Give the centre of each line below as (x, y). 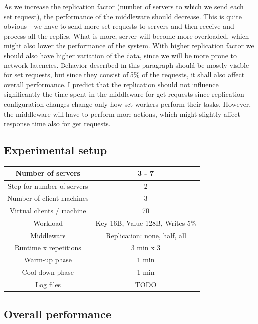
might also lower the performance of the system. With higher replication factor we (129, 45)
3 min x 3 (146, 247)
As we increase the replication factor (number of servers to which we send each (124, 6)
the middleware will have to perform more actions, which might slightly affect (122, 113)
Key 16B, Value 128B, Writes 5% (146, 223)
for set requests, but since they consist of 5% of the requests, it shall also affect (124, 75)
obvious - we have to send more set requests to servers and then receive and (119, 26)
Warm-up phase (48, 260)
